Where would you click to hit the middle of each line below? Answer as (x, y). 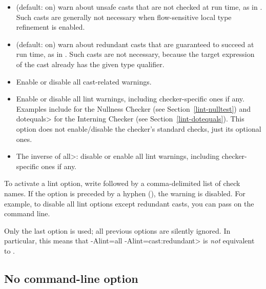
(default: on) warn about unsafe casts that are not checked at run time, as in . (139, 7)
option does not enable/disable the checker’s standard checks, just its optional (139, 128)
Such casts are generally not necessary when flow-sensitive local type (124, 17)
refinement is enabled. (50, 27)
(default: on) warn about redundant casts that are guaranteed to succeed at (135, 44)
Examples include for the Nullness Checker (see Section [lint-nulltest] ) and (134, 108)
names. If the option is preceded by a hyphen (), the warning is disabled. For (125, 193)
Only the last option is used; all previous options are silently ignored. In (117, 230)
